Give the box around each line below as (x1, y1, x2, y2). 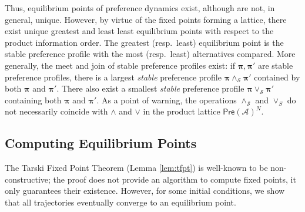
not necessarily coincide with (5, 105, 108, 117)
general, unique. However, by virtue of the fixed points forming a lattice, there (5, 13, 287, 25)
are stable (257, 59, 293, 71)
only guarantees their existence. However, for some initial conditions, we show (5, 184, 285, 197)
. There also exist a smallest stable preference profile (56, 82, 244, 95)
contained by (254, 70, 300, 83)
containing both (5, 93, 62, 106)
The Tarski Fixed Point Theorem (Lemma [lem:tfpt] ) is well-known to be (5, 161, 268, 174)
